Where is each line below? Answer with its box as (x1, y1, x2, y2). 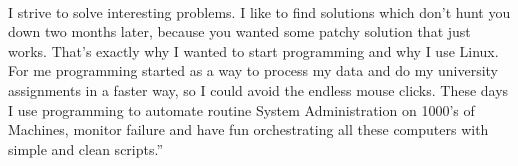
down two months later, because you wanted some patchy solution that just (8, 21, 471, 42)
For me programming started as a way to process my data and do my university (8, 60, 498, 81)
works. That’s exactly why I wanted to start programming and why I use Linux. (8, 40, 499, 61)
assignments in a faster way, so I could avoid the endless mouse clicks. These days (8, 79, 509, 100)
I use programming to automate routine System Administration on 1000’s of (8, 99, 475, 120)
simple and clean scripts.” (8, 138, 164, 159)
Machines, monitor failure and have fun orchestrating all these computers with (8, 119, 489, 140)
